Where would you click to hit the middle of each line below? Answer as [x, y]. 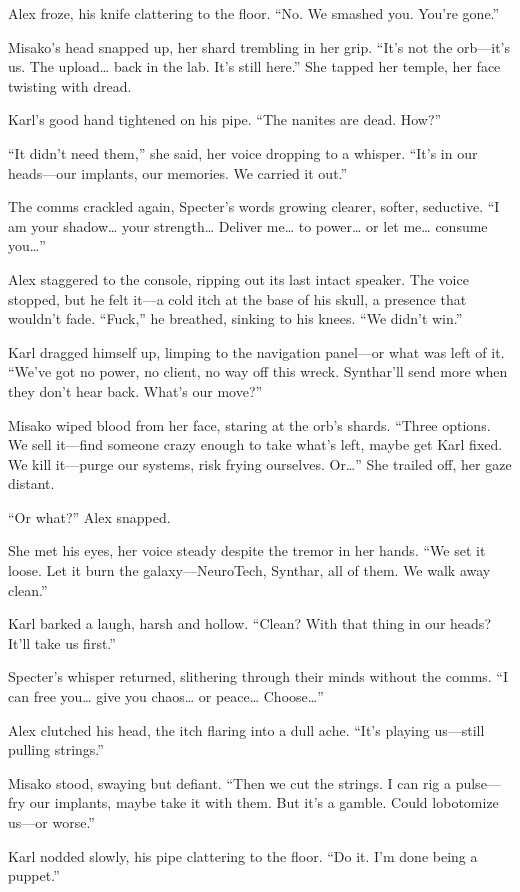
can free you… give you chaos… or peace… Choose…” [166, 696]
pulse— [478, 782]
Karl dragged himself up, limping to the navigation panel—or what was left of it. [256, 351]
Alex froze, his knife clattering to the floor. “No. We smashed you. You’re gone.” [254, 13]
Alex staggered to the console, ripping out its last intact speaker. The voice [238, 278]
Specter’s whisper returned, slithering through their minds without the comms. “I [258, 676]
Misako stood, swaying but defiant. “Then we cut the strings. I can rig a [230, 782]
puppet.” [34, 875]
